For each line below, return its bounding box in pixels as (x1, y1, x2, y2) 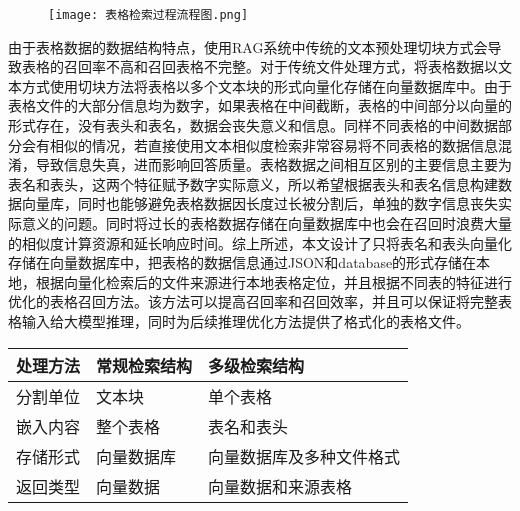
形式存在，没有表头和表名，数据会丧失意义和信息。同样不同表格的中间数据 (8, 115, 498, 136)
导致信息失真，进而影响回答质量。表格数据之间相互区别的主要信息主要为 (35, 154, 512, 175)
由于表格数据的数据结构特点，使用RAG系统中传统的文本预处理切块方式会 (8, 36, 488, 57)
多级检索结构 (208, 353, 305, 377)
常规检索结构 (96, 353, 193, 377)
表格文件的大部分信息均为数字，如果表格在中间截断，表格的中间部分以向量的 (8, 95, 512, 116)
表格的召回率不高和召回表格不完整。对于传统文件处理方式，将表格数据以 (21, 56, 498, 77)
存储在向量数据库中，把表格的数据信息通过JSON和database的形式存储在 (8, 252, 477, 273)
